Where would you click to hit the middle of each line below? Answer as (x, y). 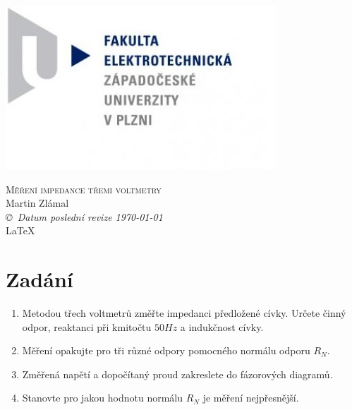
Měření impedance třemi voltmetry (84, 189)
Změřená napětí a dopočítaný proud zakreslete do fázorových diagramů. (177, 374)
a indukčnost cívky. (222, 326)
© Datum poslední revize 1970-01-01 (84, 216)
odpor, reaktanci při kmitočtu (87, 326)
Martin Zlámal (37, 203)
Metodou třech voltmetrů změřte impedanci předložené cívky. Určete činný (184, 313)
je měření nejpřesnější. (251, 398)
